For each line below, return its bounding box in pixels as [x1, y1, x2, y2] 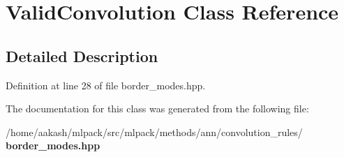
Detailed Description [6, 45, 158, 66]
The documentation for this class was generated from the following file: [6, 101, 309, 116]
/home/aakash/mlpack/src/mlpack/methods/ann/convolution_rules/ [6, 124, 303, 139]
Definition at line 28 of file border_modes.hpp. [6, 77, 206, 92]
